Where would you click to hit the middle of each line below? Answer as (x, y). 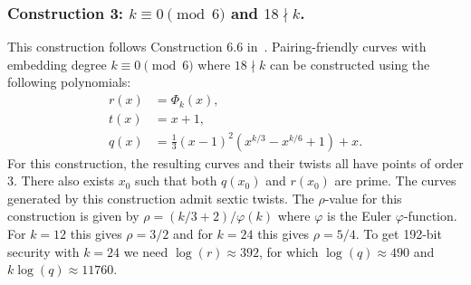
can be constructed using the (350, 64)
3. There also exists (61, 180)
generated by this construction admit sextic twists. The (161, 198)
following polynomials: (69, 82)
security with (43, 251)
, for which (289, 251)
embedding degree (57, 64)
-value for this (363, 198)
